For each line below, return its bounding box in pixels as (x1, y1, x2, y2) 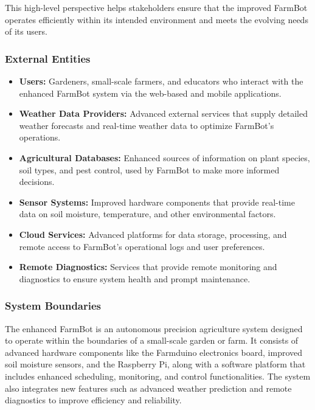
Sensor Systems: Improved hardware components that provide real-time (19, 195, 295, 208)
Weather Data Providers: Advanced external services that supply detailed (19, 107, 308, 120)
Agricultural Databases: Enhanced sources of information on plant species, (19, 151, 310, 164)
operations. (19, 131, 61, 144)
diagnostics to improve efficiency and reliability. (5, 394, 182, 406)
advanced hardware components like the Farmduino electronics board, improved (5, 346, 303, 358)
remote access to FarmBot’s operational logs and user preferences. (19, 240, 265, 252)
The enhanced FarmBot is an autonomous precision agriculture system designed (5, 322, 303, 335)
